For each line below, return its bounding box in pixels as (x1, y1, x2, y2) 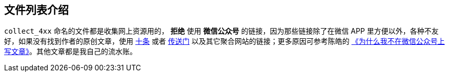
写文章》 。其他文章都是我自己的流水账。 (4, 47, 137, 56)
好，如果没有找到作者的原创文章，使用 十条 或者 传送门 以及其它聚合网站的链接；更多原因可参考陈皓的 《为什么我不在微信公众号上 (4, 37, 445, 46)
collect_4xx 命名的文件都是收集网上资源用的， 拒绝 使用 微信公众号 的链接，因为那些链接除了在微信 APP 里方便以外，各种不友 (4, 27, 439, 36)
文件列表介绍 (4, 4, 69, 16)
